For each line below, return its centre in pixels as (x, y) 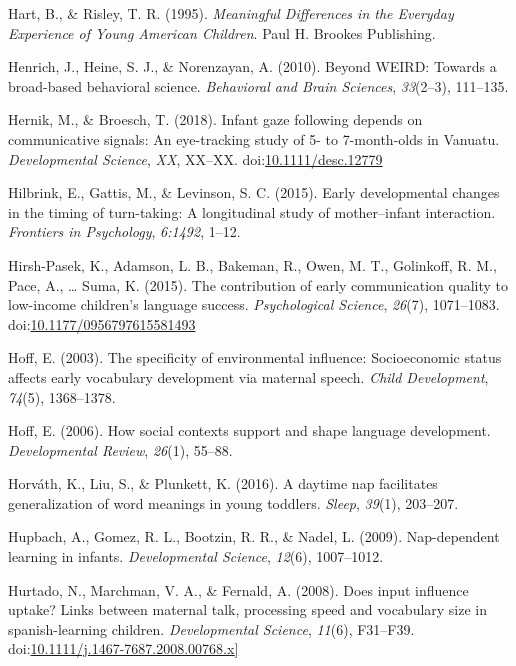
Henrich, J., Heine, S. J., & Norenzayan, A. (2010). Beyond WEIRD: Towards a (252, 66)
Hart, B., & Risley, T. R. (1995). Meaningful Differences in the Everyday (231, 13)
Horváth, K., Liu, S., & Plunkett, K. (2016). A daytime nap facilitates (223, 483)
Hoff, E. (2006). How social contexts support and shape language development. (249, 430)
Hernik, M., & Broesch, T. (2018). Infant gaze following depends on (215, 119)
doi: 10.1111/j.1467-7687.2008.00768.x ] (123, 648)
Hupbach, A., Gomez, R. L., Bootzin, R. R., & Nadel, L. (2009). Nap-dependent (254, 536)
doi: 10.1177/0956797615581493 (102, 323)
